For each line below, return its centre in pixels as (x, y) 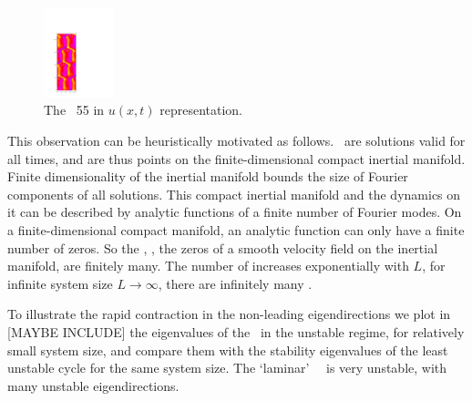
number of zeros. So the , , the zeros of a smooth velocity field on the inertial (223, 247)
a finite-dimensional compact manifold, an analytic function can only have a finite (236, 229)
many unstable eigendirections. (93, 385)
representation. (201, 110)
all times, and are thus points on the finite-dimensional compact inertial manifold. (236, 158)
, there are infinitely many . (235, 283)
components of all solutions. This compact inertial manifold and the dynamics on (234, 194)
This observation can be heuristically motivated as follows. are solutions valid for (236, 140)
